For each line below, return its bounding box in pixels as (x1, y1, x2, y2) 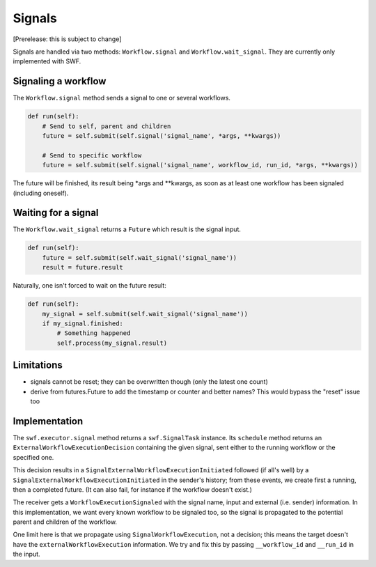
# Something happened (56, 329, 131, 337)
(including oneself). (13, 189, 69, 197)
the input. (13, 550, 41, 559)
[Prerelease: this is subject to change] (13, 35, 122, 43)
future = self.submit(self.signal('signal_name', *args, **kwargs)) (42, 132, 281, 139)
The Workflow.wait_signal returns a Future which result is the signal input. (13, 225, 242, 233)
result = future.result (42, 263, 123, 272)
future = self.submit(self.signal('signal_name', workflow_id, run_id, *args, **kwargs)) (42, 161, 359, 169)
